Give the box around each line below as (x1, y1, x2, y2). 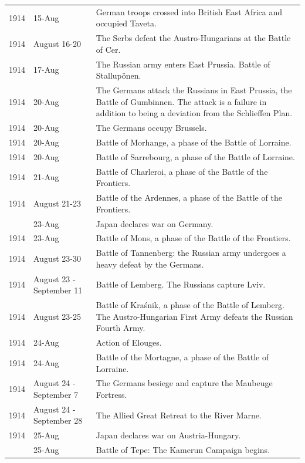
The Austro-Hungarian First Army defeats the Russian (96, 310, 293, 322)
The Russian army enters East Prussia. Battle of (96, 58, 270, 70)
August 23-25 (33, 310, 81, 322)
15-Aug (33, 11, 59, 23)
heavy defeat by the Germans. (96, 258, 204, 270)
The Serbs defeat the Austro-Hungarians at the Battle (96, 32, 291, 44)
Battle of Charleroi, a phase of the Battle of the (96, 165, 268, 177)
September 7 (33, 388, 79, 400)
